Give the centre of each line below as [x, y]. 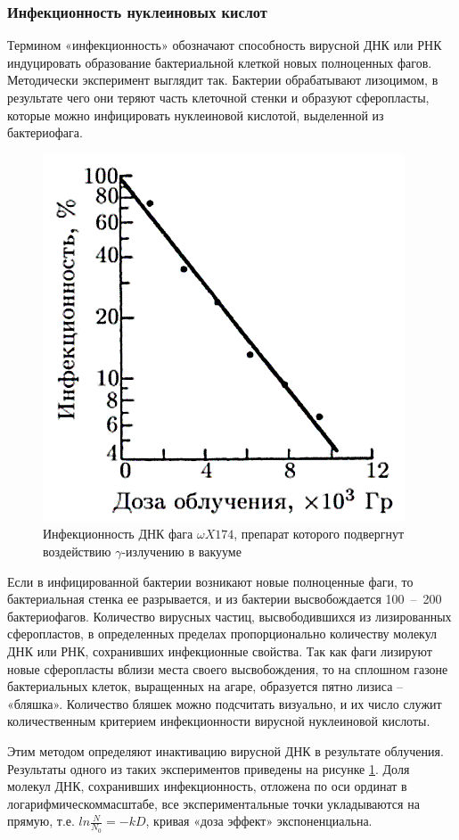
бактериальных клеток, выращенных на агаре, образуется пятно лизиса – [205, 686]
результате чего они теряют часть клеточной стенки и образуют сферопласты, [218, 97]
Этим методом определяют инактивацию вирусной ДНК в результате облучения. [225, 750]
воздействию [77, 551]
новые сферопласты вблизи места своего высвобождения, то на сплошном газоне [228, 668]
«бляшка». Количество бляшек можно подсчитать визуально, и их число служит [225, 703]
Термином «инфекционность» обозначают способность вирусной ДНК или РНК [225, 45]
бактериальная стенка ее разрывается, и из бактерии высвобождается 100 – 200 [225, 599]
